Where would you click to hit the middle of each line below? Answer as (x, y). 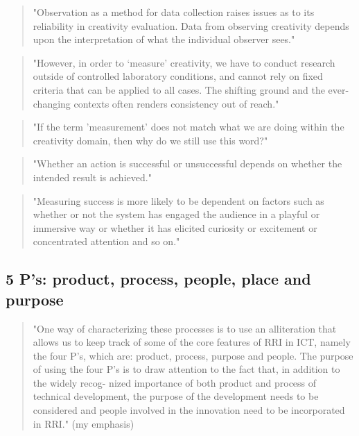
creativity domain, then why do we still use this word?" (150, 140)
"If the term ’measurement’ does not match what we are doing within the (189, 127)
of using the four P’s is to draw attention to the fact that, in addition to (186, 369)
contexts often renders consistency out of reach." (176, 103)
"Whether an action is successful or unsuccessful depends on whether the (187, 163)
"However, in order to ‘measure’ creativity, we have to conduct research (184, 62)
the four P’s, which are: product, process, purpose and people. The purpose (193, 355)
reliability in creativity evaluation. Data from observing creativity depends (191, 25)
